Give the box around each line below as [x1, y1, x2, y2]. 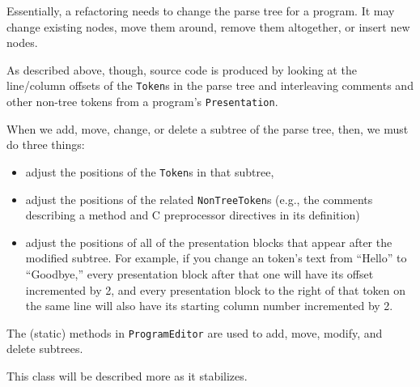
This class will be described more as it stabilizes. [6, 368, 248, 384]
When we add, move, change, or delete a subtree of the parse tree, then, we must [6, 120, 409, 137]
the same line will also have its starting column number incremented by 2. [25, 297, 393, 314]
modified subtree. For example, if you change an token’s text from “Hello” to [25, 249, 407, 266]
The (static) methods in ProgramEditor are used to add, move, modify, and [6, 324, 383, 341]
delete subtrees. [6, 340, 83, 357]
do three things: [6, 136, 85, 153]
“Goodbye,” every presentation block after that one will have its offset [25, 265, 374, 282]
